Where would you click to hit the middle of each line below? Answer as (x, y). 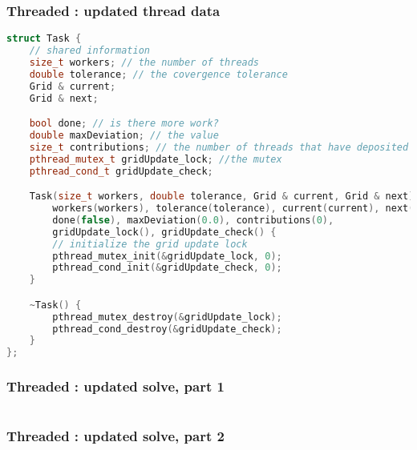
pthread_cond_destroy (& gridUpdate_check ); (167, 329)
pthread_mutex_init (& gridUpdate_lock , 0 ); (167, 256)
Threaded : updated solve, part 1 (115, 386)
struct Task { (44, 39)
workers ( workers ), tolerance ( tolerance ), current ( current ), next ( (233, 209)
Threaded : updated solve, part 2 (115, 436)
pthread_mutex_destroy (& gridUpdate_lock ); (167, 317)
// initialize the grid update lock (150, 244)
